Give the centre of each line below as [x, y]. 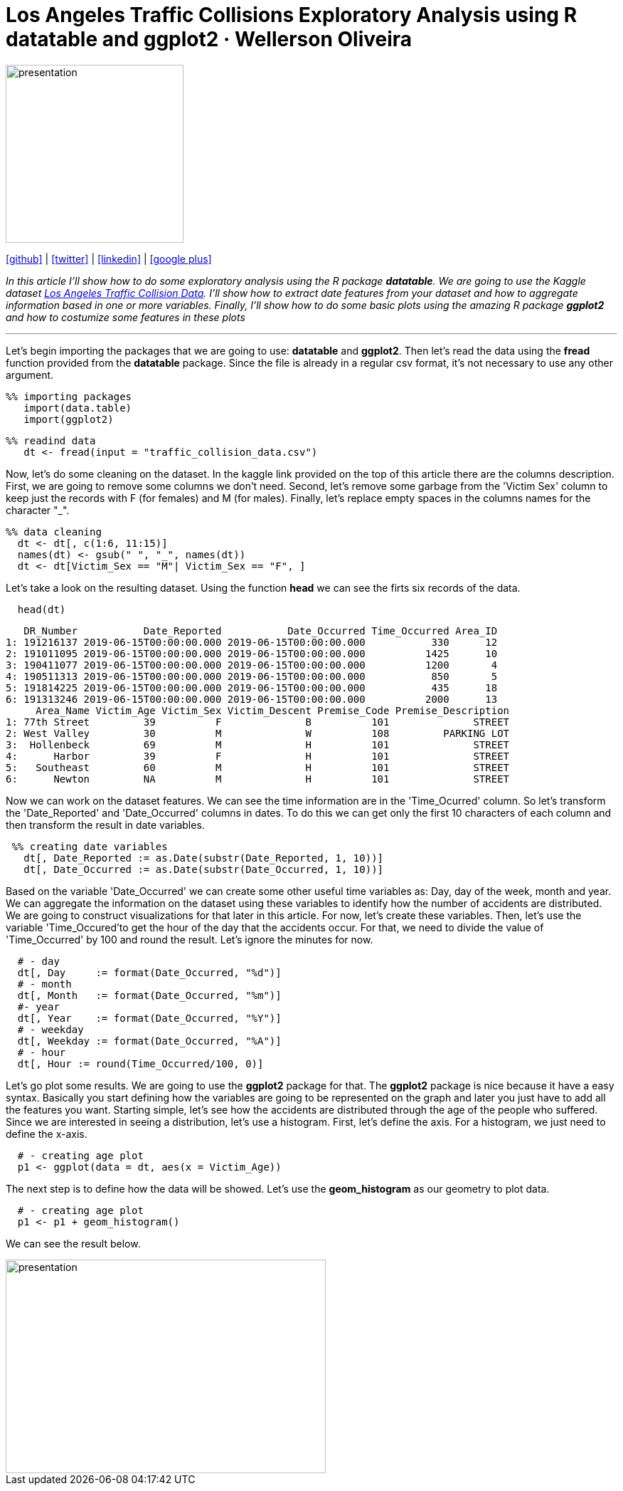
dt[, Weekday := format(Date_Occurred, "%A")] [149, 1041]
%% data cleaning [54, 532]
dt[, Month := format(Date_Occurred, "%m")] [149, 995]
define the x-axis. [47, 1134]
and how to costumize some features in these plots [126, 317]
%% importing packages [69, 396]
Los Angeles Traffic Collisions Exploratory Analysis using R [292, 15]
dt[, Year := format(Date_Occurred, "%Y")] [149, 1018]
